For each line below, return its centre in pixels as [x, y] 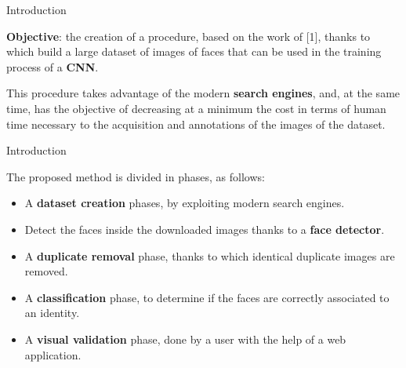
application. [53, 354]
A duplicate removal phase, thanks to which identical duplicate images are [210, 255]
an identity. [52, 313]
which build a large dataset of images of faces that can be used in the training [194, 51]
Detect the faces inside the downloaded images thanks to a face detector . [205, 229]
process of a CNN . [53, 66]
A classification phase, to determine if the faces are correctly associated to [207, 297]
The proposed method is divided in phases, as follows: [136, 176]
